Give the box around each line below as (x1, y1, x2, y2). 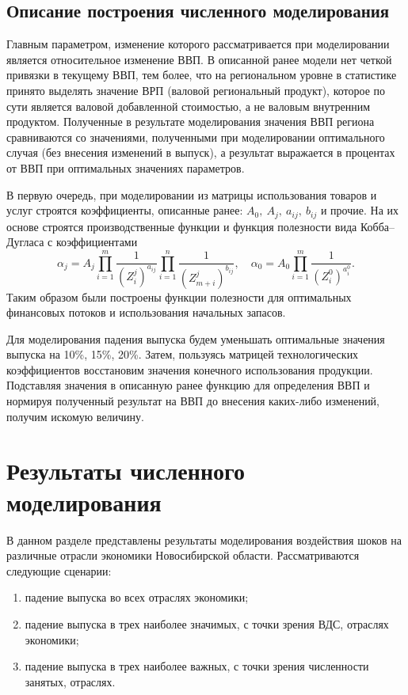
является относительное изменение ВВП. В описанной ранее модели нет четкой (6, 51, 392, 67)
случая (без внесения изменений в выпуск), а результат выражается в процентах (6, 144, 395, 161)
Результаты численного (6, 454, 246, 487)
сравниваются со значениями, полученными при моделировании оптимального (6, 128, 385, 145)
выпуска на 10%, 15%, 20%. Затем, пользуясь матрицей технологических (6, 346, 359, 363)
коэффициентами (55, 234, 138, 250)
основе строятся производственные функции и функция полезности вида (6, 218, 357, 234)
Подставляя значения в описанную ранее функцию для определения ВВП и (6, 377, 370, 393)
